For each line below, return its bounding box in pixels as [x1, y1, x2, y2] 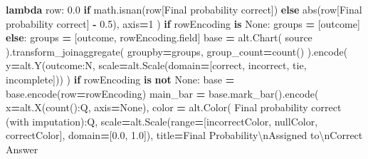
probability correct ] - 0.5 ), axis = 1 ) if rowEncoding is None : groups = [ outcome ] [6, 16, 360, 31]
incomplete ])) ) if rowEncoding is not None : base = [6, 71, 235, 86]
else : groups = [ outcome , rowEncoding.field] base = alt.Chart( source [6, 30, 312, 45]
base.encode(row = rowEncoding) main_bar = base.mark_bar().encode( [6, 86, 319, 101]
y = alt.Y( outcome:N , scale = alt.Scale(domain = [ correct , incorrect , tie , [6, 58, 307, 73]
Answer [6, 141, 38, 156]
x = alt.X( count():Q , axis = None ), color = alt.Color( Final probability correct [6, 100, 342, 115]
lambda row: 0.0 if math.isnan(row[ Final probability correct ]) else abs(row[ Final [6, 2, 362, 16]
